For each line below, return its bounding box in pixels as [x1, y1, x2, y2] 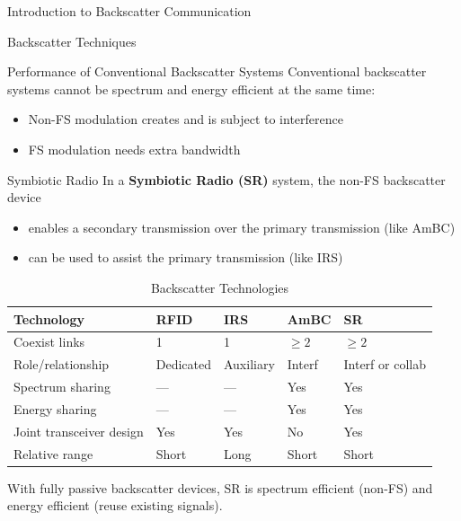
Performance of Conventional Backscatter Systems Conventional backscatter [7, 62, 427, 81]
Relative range [13, 444, 93, 463]
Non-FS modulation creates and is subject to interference [28, 110, 343, 128]
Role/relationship [13, 355, 110, 374]
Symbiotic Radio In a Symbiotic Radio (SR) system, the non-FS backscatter [7, 170, 446, 189]
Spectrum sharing [13, 377, 111, 396]
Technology [13, 309, 84, 328]
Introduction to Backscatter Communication [7, 2, 252, 20]
